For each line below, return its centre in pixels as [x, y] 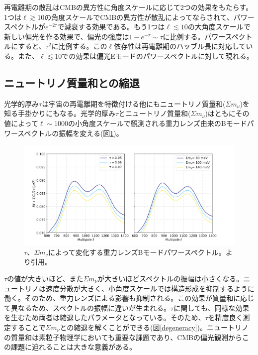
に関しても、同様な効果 [212, 307]
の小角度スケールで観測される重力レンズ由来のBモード [158, 123]
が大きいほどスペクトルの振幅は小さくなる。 [171, 278]
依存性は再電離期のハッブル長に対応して [180, 46]
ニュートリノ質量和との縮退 [72, 82]
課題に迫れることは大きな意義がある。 [73, 347]
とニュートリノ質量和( [155, 113]
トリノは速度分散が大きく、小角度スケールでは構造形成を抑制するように [136, 288]
